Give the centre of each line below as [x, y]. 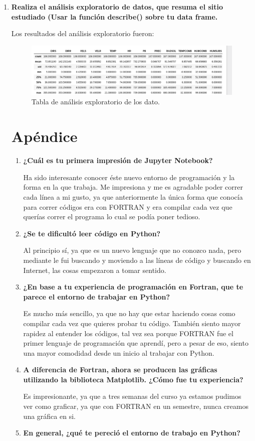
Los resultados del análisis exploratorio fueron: [83, 33]
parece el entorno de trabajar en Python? [97, 296]
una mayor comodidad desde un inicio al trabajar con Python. [119, 352]
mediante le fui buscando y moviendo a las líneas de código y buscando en [137, 260]
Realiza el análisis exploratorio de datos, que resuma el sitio [117, 7]
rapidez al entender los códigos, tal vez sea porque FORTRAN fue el [128, 333]
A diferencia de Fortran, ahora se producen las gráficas [120, 370]
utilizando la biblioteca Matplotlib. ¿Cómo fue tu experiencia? [133, 379]
